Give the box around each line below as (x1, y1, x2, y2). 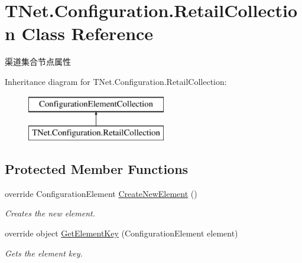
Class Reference (21, 21, 154, 45)
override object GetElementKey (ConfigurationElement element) (5, 227, 238, 239)
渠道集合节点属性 (5, 55, 71, 68)
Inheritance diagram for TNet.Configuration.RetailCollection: (5, 75, 227, 87)
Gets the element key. (5, 246, 83, 259)
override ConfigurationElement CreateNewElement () (5, 187, 197, 199)
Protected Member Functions (5, 160, 189, 178)
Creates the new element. (5, 207, 95, 219)
